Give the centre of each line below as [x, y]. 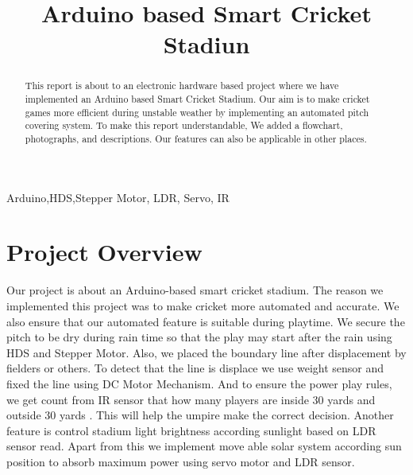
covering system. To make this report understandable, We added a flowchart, [184, 125]
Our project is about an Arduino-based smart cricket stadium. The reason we [195, 290]
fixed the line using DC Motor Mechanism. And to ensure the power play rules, [199, 383]
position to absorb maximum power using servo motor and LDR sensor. [181, 461]
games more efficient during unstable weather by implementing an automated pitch [197, 112]
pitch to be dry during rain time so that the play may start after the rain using [199, 337]
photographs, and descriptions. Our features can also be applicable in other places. [196, 138]
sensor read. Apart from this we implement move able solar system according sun [204, 446]
